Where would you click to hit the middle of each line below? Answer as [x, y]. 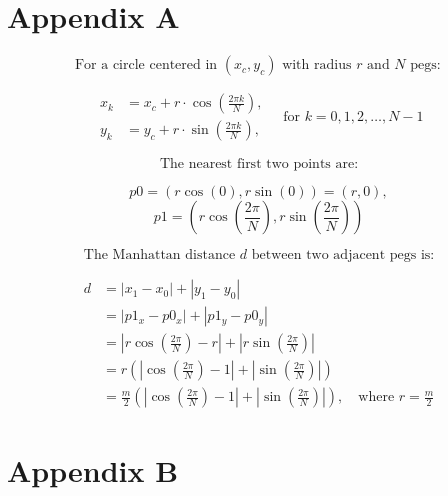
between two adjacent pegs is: [343, 255]
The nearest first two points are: [259, 164]
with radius [317, 65]
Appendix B [93, 469]
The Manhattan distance [159, 255]
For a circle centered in [146, 65]
